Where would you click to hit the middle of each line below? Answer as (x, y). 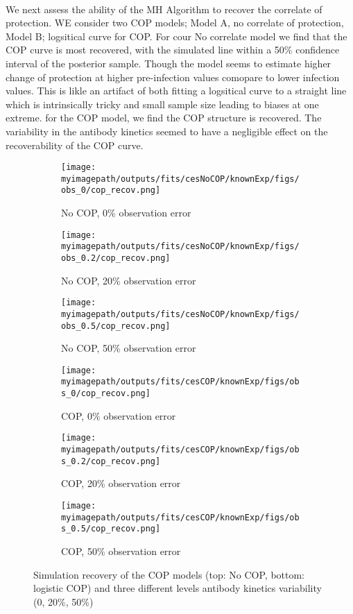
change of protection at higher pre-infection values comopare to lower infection (173, 77)
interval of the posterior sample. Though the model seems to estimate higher (169, 63)
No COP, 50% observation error (129, 348)
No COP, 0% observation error (126, 213)
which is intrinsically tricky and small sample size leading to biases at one (162, 104)
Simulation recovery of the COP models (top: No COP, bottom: (169, 574)
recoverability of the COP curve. (75, 145)
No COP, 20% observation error (129, 280)
